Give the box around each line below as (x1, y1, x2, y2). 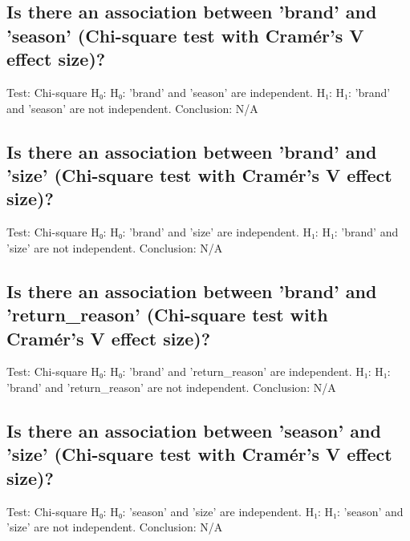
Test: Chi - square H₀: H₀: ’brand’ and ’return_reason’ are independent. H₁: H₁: (6, 363, 391, 380)
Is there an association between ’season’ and (6, 418, 381, 442)
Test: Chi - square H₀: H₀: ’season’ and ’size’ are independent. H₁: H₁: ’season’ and (6, 503, 404, 519)
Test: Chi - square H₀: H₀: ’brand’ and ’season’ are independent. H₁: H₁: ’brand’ (6, 83, 391, 100)
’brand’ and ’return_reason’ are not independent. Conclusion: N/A (6, 378, 336, 395)
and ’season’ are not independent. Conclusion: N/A (6, 99, 258, 116)
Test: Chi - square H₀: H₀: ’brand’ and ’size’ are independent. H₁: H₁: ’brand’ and (6, 224, 399, 240)
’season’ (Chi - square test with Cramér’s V (6, 22, 364, 47)
